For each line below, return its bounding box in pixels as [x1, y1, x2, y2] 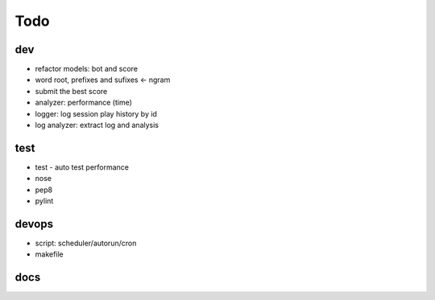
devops [14, 217, 54, 231]
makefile [35, 249, 64, 259]
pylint [35, 196, 54, 206]
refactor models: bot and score [35, 64, 139, 74]
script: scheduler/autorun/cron [35, 238, 137, 248]
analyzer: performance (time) [35, 97, 133, 108]
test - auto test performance [35, 162, 129, 172]
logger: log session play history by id [35, 109, 157, 118]
